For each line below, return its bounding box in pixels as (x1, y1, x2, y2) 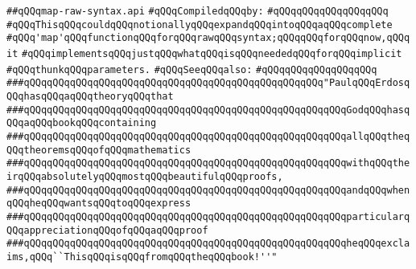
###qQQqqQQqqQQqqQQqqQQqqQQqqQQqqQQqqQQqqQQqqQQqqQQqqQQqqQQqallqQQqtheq (6, 130, 410, 142)
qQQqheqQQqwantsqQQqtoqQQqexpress (6, 198, 192, 210)
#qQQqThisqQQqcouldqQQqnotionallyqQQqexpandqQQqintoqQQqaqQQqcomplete (6, 18, 393, 31)
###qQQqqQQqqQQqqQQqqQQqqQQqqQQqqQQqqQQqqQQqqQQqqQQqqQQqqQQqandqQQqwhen (6, 184, 410, 196)
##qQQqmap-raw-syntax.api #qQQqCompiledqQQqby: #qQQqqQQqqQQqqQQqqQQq (6, 6, 389, 17)
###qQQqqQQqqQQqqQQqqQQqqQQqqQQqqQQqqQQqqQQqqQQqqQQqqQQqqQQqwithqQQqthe (6, 157, 410, 169)
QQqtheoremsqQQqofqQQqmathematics (6, 144, 192, 156)
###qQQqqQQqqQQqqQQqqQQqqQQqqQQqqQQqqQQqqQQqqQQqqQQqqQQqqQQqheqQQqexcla (6, 238, 410, 250)
